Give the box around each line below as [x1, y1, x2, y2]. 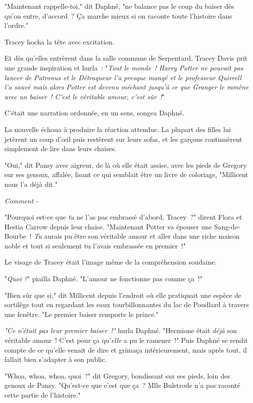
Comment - [4, 195, 39, 205]
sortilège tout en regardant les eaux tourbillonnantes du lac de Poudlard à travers [4, 299, 249, 310]
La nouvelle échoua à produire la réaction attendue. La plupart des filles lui [4, 124, 231, 134]
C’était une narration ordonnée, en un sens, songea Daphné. [4, 108, 184, 118]
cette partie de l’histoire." [4, 390, 81, 400]
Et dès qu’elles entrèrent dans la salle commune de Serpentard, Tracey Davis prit [4, 53, 248, 63]
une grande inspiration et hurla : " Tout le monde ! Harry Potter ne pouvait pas [4, 62, 243, 72]
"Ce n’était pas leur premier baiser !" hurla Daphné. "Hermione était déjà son [4, 325, 237, 336]
